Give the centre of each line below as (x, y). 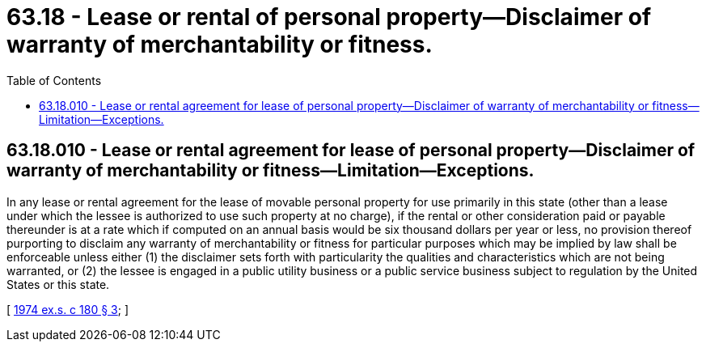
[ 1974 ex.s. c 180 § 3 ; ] (68, 309)
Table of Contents (54, 80)
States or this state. (58, 284)
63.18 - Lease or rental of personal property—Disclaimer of (329, 17)
